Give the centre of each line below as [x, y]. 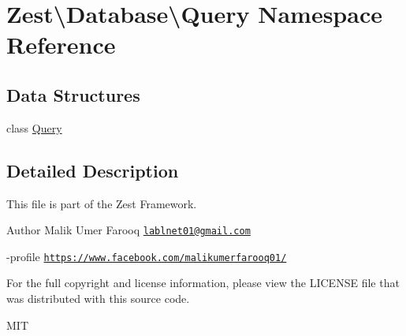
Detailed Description [93, 170]
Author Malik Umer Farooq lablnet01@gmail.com [129, 230]
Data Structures [73, 94]
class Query [34, 127]
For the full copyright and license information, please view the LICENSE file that [203, 283]
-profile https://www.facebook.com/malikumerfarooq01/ [147, 256]
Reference [61, 45]
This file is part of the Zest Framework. [102, 203]
